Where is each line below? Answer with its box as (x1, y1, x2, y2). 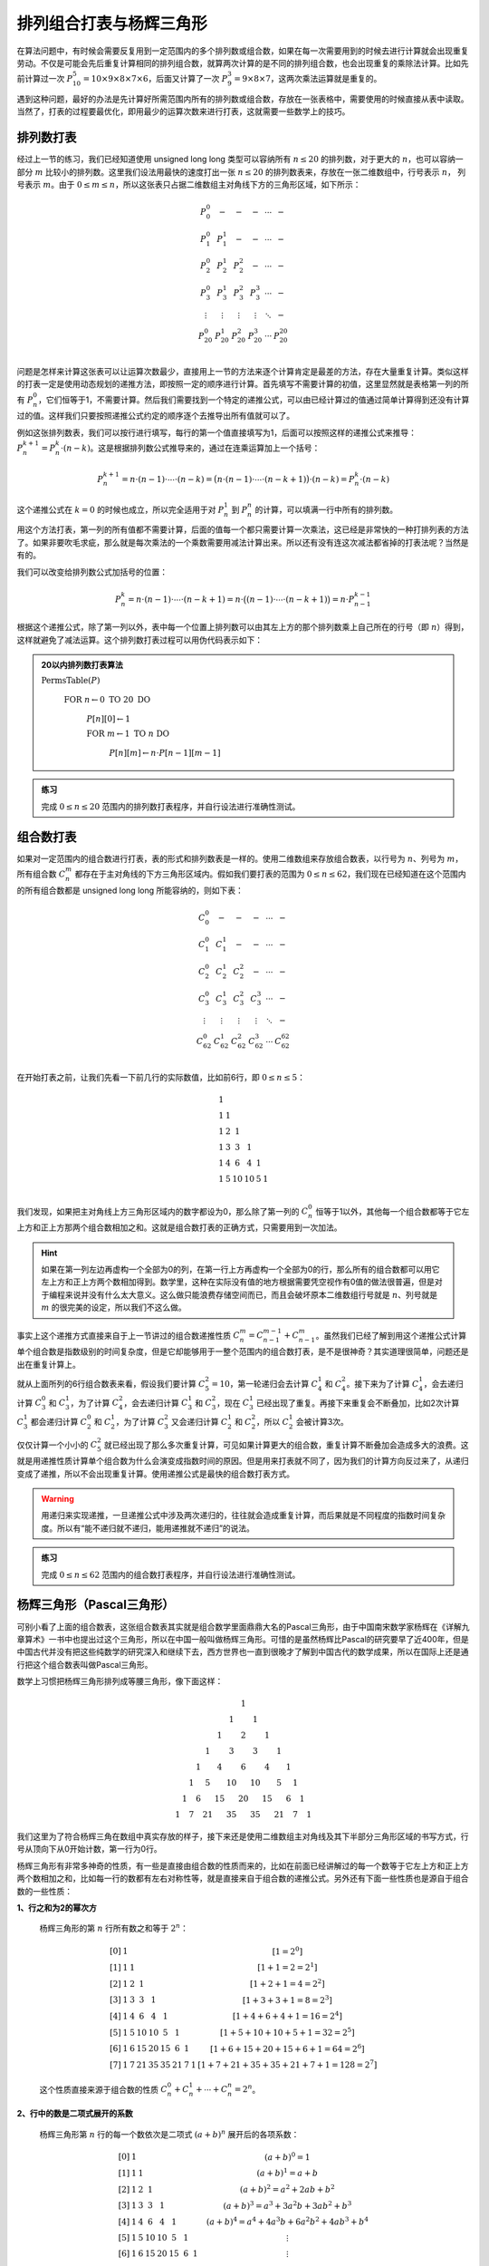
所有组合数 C (16, 868, 66, 879)
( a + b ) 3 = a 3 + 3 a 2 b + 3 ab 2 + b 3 (223, 2199, 352, 2211)
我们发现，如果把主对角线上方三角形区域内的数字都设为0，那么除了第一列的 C (16, 1206, 309, 1216)
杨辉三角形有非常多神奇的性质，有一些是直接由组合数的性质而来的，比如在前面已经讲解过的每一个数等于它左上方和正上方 (16, 1860, 469, 1871)
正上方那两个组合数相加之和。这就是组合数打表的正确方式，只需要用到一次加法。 (40, 1222, 342, 1233)
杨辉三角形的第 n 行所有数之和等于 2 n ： (39, 1922, 189, 1934)
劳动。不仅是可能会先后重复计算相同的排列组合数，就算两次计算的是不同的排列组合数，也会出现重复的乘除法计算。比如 (16, 57, 461, 68)
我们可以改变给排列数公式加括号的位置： (16, 566, 168, 577)
